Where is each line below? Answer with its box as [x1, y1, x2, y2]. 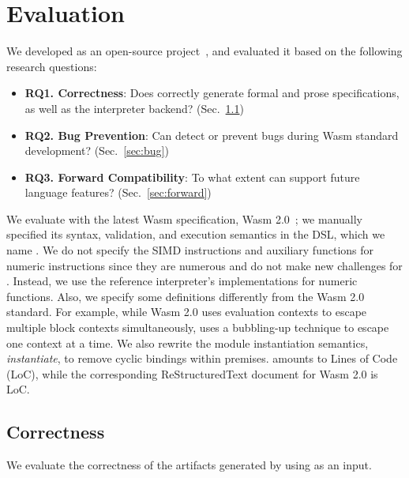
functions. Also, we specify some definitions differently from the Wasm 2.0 [6, 288, 365, 304]
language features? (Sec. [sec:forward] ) [24, 184, 212, 201]
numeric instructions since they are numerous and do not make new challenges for [6, 257, 403, 273]
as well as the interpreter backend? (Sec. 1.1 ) [24, 100, 244, 116]
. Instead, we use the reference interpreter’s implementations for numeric [6, 273, 358, 289]
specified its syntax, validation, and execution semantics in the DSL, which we [6, 226, 385, 243]
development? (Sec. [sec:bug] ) [24, 142, 169, 159]
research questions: [6, 58, 97, 74]
